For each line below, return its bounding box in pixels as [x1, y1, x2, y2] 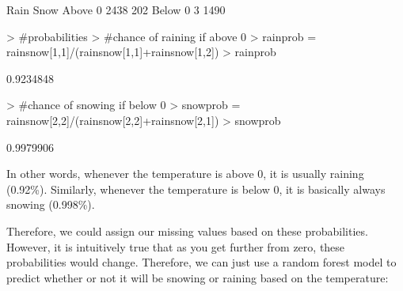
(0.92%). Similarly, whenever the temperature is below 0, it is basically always [6, 180, 386, 197]
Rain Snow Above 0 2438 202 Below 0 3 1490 [6, 2, 226, 17]
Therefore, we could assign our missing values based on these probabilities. [6, 222, 368, 239]
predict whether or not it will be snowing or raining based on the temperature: [6, 269, 389, 285]
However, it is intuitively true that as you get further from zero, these [6, 238, 345, 255]
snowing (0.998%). [6, 196, 95, 213]
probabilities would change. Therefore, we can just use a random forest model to [6, 254, 397, 270]
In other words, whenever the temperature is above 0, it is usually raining [6, 165, 364, 182]
